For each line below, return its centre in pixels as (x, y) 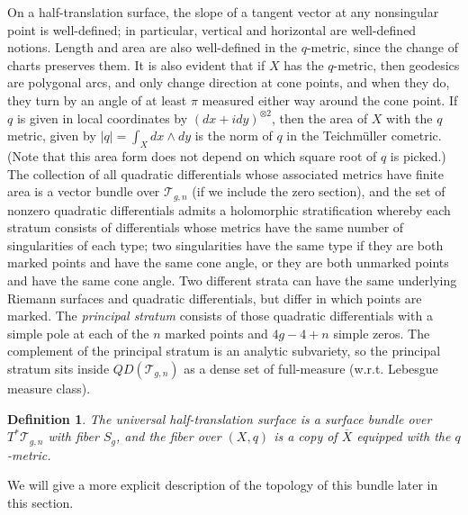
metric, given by (52, 136)
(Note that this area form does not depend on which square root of (192, 155)
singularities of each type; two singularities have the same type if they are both (225, 244)
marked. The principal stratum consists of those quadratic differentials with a (220, 316)
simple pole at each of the (78, 333)
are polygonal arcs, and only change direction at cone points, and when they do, (229, 82)
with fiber (73, 436)
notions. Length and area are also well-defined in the (153, 47)
